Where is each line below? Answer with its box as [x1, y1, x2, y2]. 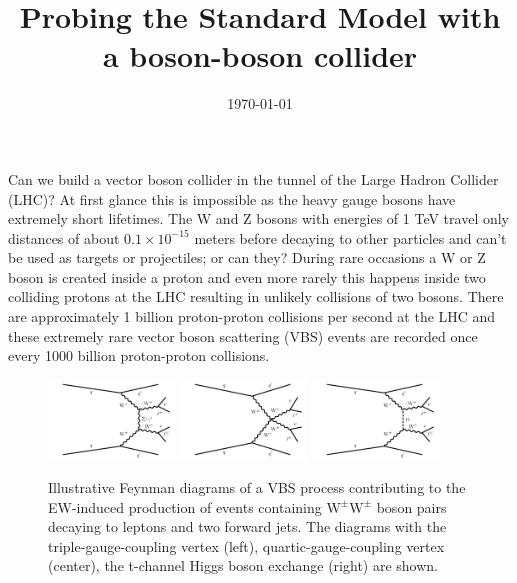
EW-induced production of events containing [48, 496, 322, 517]
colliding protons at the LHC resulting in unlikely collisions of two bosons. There [8, 286, 504, 307]
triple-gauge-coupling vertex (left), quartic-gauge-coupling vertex [48, 535, 445, 556]
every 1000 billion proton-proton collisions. [8, 345, 270, 366]
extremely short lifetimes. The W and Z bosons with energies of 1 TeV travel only [8, 208, 510, 229]
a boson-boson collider [102, 35, 418, 76]
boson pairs [376, 496, 447, 517]
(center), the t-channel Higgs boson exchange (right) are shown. [48, 555, 438, 576]
